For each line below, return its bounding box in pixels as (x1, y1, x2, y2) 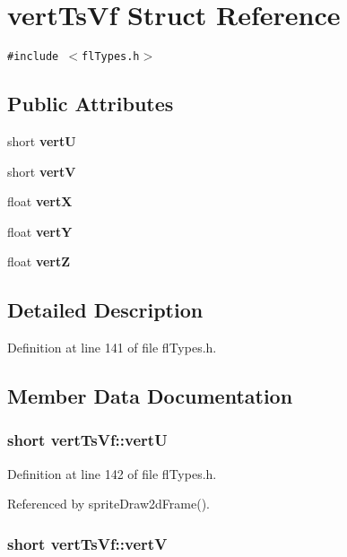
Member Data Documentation (7, 382, 293, 410)
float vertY (7, 222, 73, 240)
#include (7, 50, 59, 64)
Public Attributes (7, 90, 174, 117)
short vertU (7, 131, 76, 150)
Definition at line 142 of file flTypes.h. (7, 464, 217, 483)
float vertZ (7, 252, 71, 271)
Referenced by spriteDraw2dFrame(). (7, 494, 210, 513)
